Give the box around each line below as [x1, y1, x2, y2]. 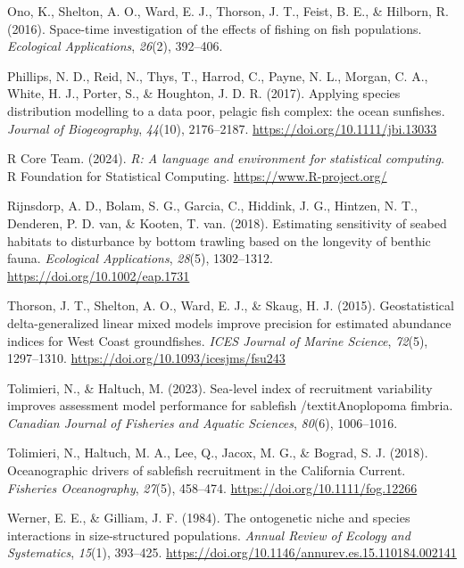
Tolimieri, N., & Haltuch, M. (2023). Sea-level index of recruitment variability [7, 378, 433, 397]
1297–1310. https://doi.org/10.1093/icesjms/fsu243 [7, 349, 286, 367]
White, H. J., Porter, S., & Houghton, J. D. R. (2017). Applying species [7, 84, 401, 103]
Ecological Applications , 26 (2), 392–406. [7, 37, 223, 55]
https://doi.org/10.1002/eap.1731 [7, 266, 190, 284]
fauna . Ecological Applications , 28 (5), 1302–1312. [7, 249, 273, 268]
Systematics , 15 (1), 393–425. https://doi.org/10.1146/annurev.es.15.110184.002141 [7, 543, 457, 562]
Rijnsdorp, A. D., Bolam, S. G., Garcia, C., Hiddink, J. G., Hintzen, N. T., [7, 196, 418, 215]
